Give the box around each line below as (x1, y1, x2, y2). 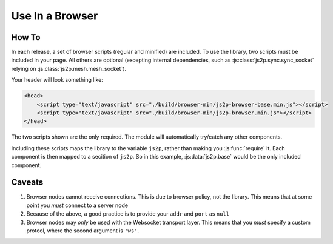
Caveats (11, 177, 44, 188)
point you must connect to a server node (26, 202, 129, 209)
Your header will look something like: (11, 76, 103, 84)
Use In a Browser (11, 9, 98, 22)
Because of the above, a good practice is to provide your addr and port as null (26, 210, 230, 217)
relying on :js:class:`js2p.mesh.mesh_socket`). (11, 65, 127, 72)
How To (11, 32, 41, 42)
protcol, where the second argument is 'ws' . (26, 227, 140, 234)
